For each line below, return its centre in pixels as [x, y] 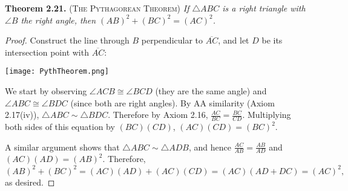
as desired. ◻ [30, 182]
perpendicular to [172, 40]
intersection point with [47, 52]
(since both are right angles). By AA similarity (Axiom [172, 102]
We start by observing [46, 91]
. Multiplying [267, 115]
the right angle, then [58, 20]
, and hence [210, 147]
